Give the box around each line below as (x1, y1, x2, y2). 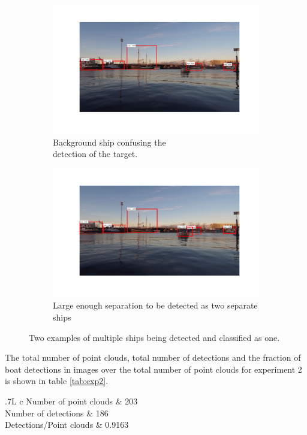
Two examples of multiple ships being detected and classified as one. (29, 331, 280, 343)
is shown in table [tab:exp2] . (5, 374, 109, 387)
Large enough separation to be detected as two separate (53, 299, 258, 312)
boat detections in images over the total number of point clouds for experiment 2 (5, 362, 302, 375)
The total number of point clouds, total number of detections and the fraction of (5, 351, 301, 364)
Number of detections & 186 (5, 406, 109, 419)
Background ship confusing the (53, 135, 166, 148)
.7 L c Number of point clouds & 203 (5, 394, 138, 407)
